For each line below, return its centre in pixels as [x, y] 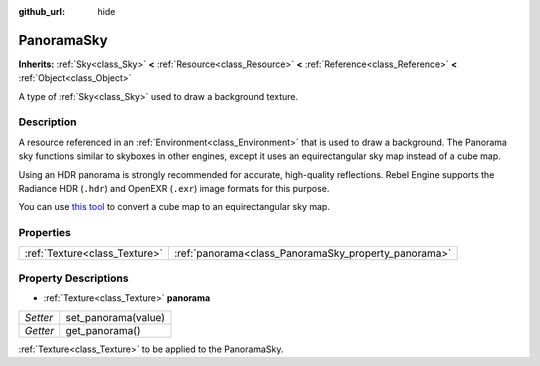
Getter [39, 330]
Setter [39, 317]
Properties [45, 233]
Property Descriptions [73, 278]
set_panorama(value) [115, 317]
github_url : [41, 11]
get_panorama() [103, 330]
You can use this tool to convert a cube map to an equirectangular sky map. [174, 207]
